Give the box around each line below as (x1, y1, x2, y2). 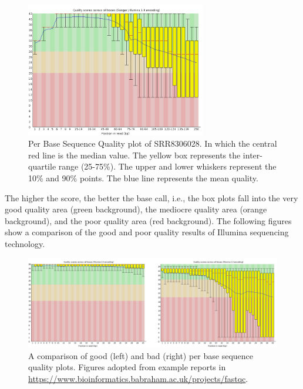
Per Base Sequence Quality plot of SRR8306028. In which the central (28, 137, 277, 150)
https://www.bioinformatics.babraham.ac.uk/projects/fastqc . (28, 372, 248, 384)
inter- (243, 148, 262, 161)
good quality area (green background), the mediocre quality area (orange (5, 203, 267, 215)
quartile (28, 160, 56, 172)
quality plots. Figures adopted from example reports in (28, 361, 226, 373)
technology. (5, 237, 45, 249)
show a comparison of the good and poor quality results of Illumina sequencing (5, 226, 289, 238)
